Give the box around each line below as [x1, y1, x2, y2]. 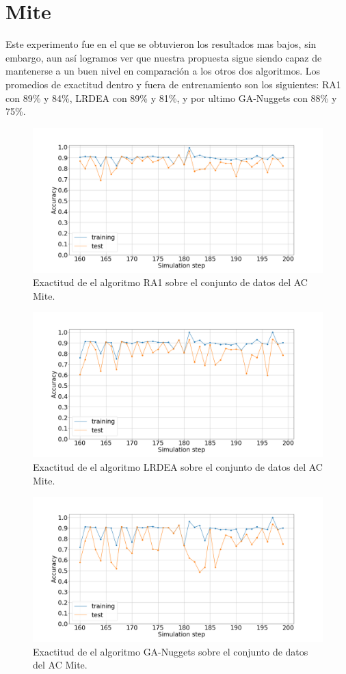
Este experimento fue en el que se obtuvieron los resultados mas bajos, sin [5, 37, 317, 51]
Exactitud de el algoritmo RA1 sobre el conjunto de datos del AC [33, 275, 308, 289]
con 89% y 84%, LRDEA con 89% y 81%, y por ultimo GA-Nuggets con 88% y [5, 90, 337, 105]
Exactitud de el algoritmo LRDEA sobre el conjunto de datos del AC [33, 460, 323, 474]
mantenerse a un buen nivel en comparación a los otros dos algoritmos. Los [5, 64, 321, 78]
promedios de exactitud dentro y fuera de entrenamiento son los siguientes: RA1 [5, 77, 341, 91]
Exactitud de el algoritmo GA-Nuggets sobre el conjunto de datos [33, 644, 308, 658]
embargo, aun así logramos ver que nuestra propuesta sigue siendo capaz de [5, 50, 322, 64]
